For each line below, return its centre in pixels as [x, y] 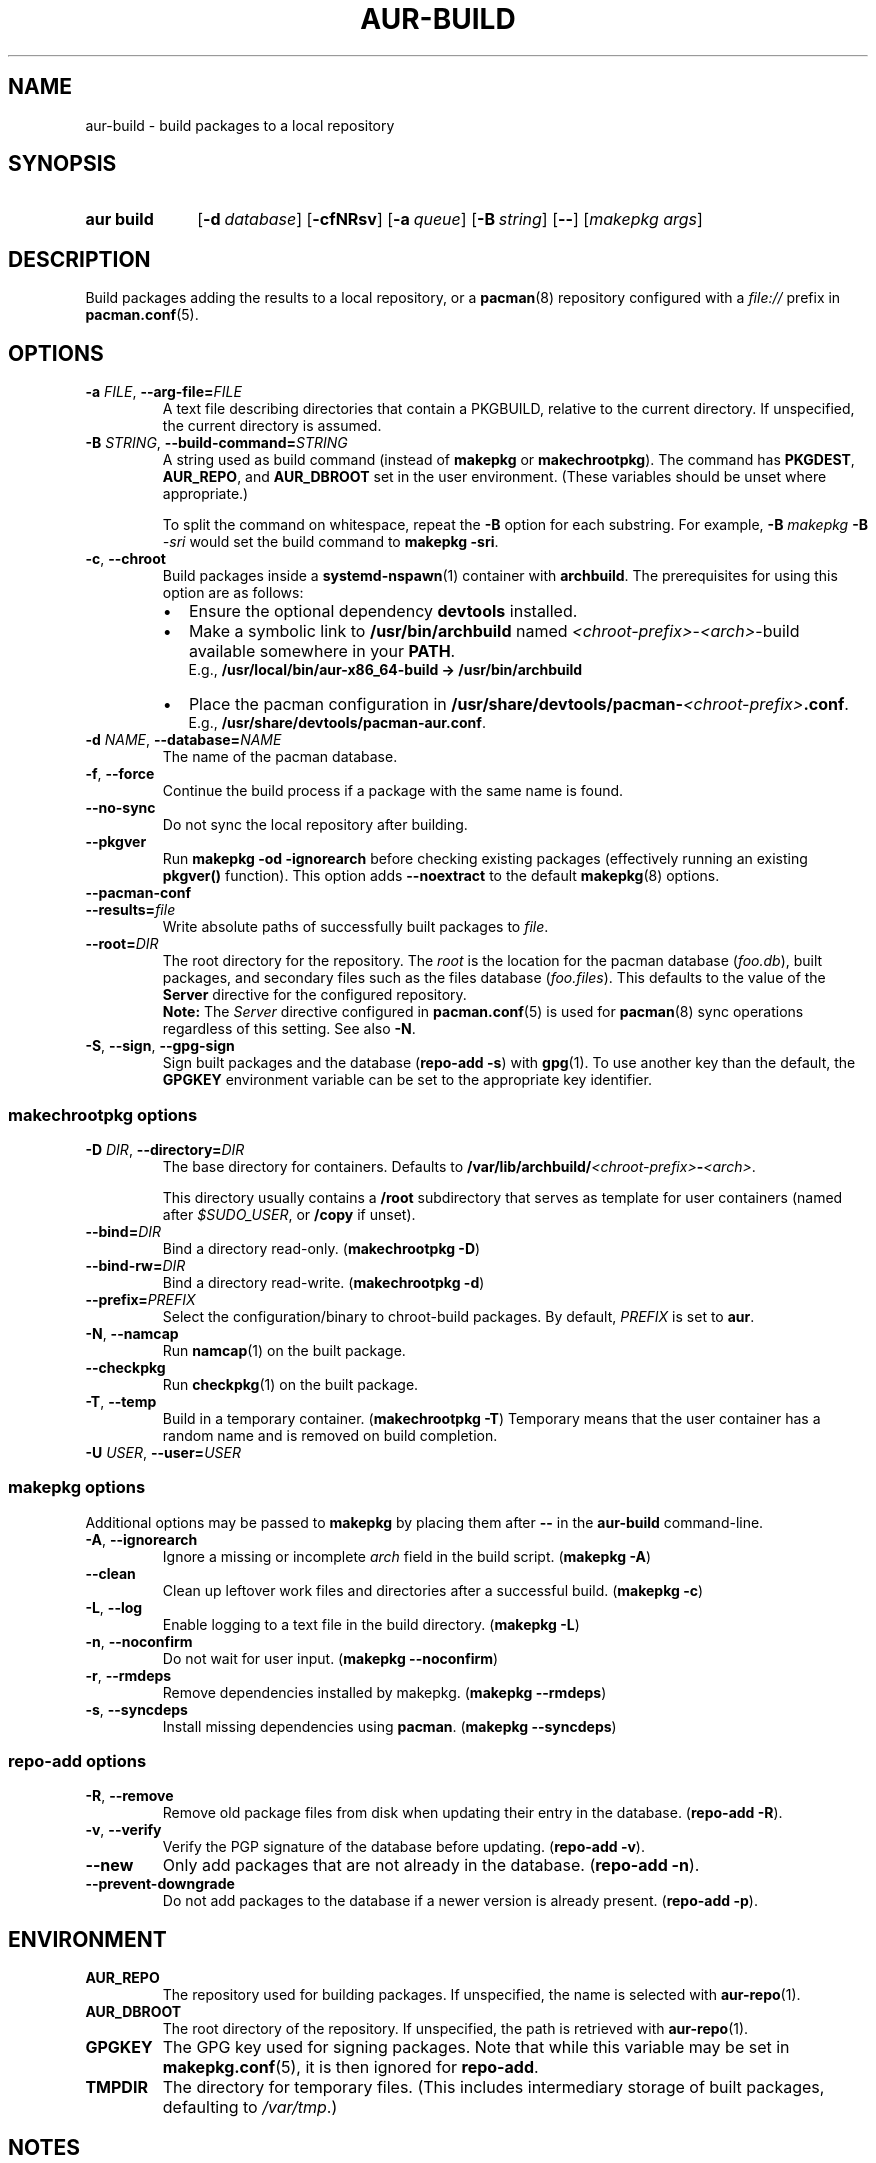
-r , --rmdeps [128, 1675]
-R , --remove [129, 1796]
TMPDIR [116, 2087]
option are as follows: [233, 593]
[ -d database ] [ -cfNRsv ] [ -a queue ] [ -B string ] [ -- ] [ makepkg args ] [450, 219]
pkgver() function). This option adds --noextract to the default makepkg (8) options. [441, 876]
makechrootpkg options [103, 1114]
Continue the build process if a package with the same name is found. [393, 791]
